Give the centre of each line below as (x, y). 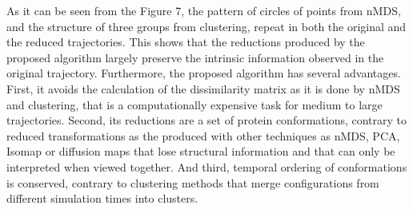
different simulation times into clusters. (102, 198)
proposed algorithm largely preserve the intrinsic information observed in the (195, 57)
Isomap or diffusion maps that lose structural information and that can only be (201, 151)
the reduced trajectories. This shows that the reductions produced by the (186, 42)
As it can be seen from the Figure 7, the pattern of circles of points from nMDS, (204, 10)
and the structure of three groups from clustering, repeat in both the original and (206, 26)
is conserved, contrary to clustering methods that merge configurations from (193, 182)
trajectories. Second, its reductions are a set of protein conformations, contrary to (207, 120)
